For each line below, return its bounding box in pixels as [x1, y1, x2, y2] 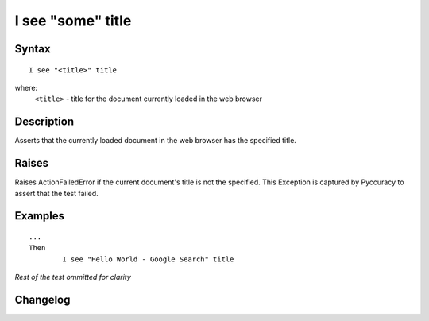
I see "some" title [14, 12, 132, 29]
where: [14, 83, 38, 92]
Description [14, 115, 75, 129]
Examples [14, 209, 65, 222]
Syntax [14, 42, 51, 56]
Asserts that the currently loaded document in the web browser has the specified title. [14, 136, 297, 145]
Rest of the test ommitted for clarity [14, 273, 131, 282]
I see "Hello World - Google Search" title [62, 254, 234, 264]
